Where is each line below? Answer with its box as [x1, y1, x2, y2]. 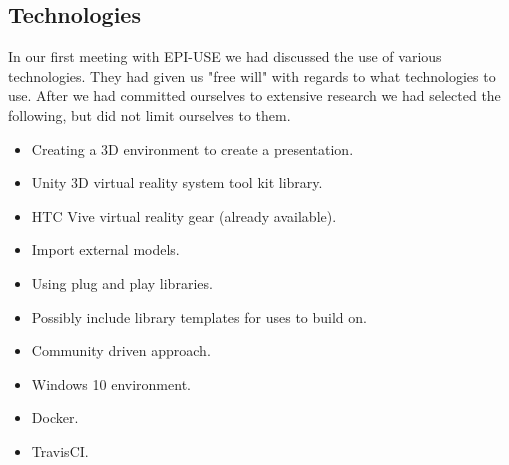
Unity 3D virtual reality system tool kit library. [31, 172, 323, 193]
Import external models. [31, 239, 180, 260]
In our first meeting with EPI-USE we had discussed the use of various [8, 46, 442, 67]
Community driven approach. [31, 340, 211, 361]
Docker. [31, 407, 79, 428]
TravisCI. [31, 440, 89, 461]
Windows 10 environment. [31, 373, 191, 394]
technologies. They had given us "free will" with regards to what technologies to [8, 65, 496, 86]
